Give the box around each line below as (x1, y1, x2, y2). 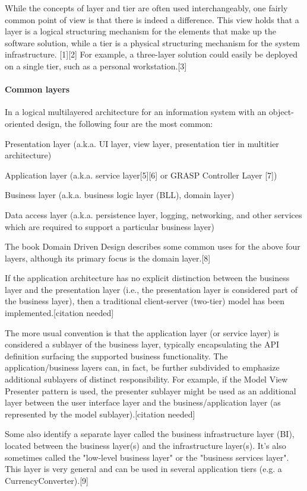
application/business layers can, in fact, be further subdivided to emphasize (5, 361, 280, 374)
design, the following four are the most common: (37, 117, 213, 129)
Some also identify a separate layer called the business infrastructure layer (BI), (5, 428, 295, 440)
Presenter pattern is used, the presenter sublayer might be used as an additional (5, 384, 296, 397)
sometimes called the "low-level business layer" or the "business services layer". (5, 451, 289, 463)
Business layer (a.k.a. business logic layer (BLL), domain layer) (5, 189, 235, 201)
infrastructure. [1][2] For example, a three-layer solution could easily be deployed (5, 48, 298, 60)
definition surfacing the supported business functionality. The (5, 349, 228, 362)
